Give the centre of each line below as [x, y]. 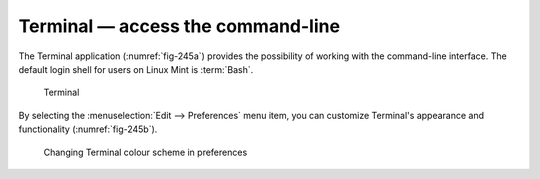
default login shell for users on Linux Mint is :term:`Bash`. [136, 69]
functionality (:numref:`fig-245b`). [88, 129]
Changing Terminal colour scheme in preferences [145, 152]
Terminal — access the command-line [179, 26]
